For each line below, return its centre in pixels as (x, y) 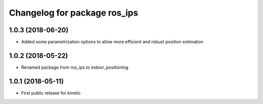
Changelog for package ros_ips (74, 13)
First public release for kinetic (51, 93)
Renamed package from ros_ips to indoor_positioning (75, 67)
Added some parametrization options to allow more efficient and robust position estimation (113, 42)
